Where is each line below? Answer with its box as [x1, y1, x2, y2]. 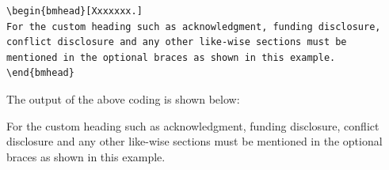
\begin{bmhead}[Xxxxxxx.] [6, 6, 143, 17]
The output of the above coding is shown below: [6, 90, 240, 107]
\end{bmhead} [6, 67, 74, 79]
